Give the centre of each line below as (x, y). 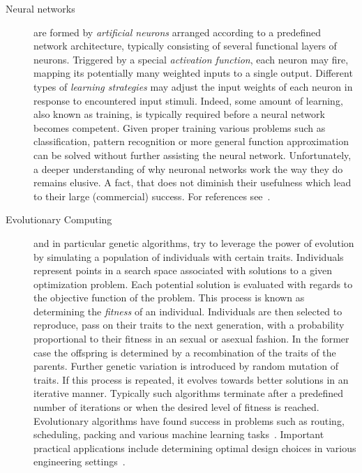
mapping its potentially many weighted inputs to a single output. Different (193, 73)
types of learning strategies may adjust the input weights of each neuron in (193, 86)
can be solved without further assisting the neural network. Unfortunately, (193, 155)
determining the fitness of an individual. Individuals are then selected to (188, 311)
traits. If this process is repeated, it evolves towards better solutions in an (191, 379)
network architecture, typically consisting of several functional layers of (185, 46)
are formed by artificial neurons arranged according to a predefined (178, 32)
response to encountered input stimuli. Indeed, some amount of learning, (188, 100)
